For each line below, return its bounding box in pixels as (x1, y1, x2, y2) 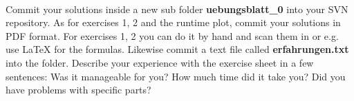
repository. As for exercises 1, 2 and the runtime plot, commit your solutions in (6, 15, 341, 30)
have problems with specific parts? (6, 82, 151, 97)
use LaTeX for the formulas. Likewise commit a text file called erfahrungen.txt (6, 42, 349, 56)
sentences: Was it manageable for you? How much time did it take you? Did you (6, 69, 346, 83)
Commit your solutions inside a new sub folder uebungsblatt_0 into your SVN (6, 1, 348, 16)
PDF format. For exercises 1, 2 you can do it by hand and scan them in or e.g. (6, 28, 339, 43)
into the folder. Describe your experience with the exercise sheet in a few (6, 55, 314, 69)
